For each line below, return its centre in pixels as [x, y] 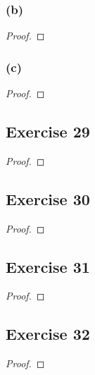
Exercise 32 [48, 334]
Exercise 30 [48, 198]
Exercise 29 [48, 131]
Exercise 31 [48, 266]
